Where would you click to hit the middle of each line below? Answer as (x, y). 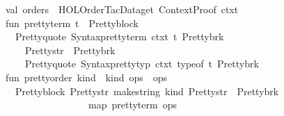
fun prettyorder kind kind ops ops (86, 77)
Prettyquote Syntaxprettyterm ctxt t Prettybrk (119, 36)
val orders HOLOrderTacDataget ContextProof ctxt (122, 9)
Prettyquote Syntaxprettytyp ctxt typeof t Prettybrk (142, 64)
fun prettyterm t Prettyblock (72, 23)
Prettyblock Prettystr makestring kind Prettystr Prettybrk (147, 91)
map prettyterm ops (132, 105)
